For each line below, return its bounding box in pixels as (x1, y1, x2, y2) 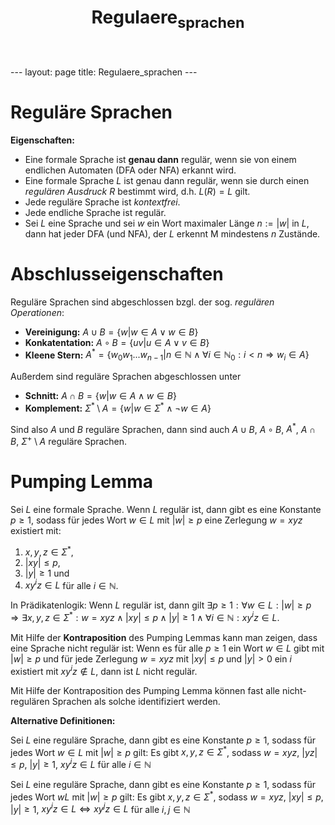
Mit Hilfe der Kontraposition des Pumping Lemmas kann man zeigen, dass (10, 631, 318, 643)
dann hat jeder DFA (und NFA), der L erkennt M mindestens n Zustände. (24, 227, 321, 240)
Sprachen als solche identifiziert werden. (51, 695, 221, 707)
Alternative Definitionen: (10, 714, 116, 726)
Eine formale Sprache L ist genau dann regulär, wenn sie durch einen (24, 174, 310, 186)
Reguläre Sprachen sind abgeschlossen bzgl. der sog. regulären (10, 296, 275, 308)
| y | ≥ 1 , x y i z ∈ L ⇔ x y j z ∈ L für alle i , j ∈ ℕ (10, 801, 191, 815)
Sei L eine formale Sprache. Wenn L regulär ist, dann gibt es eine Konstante (10, 504, 322, 516)
